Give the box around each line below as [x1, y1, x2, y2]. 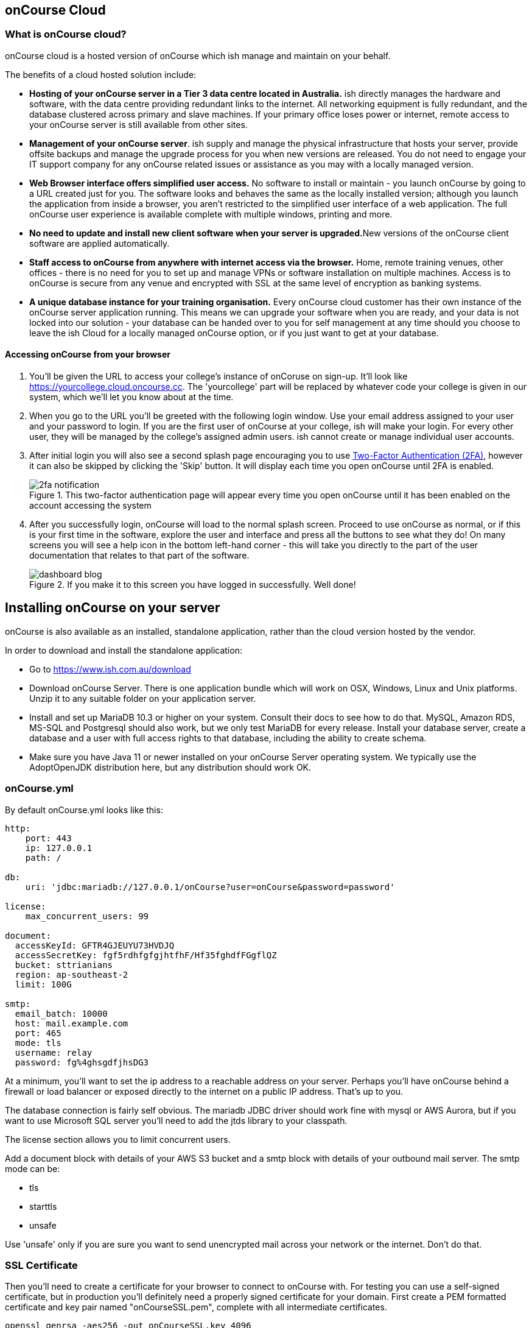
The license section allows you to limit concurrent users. [5, 1134, 231, 1145]
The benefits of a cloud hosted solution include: [5, 69, 197, 80]
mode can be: [5, 1163, 60, 1174]
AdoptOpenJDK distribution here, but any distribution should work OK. [29, 761, 312, 772]
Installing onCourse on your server [5, 600, 220, 616]
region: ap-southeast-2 [15, 969, 128, 980]
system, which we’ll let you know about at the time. [29, 392, 234, 403]
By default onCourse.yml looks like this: [5, 804, 163, 815]
